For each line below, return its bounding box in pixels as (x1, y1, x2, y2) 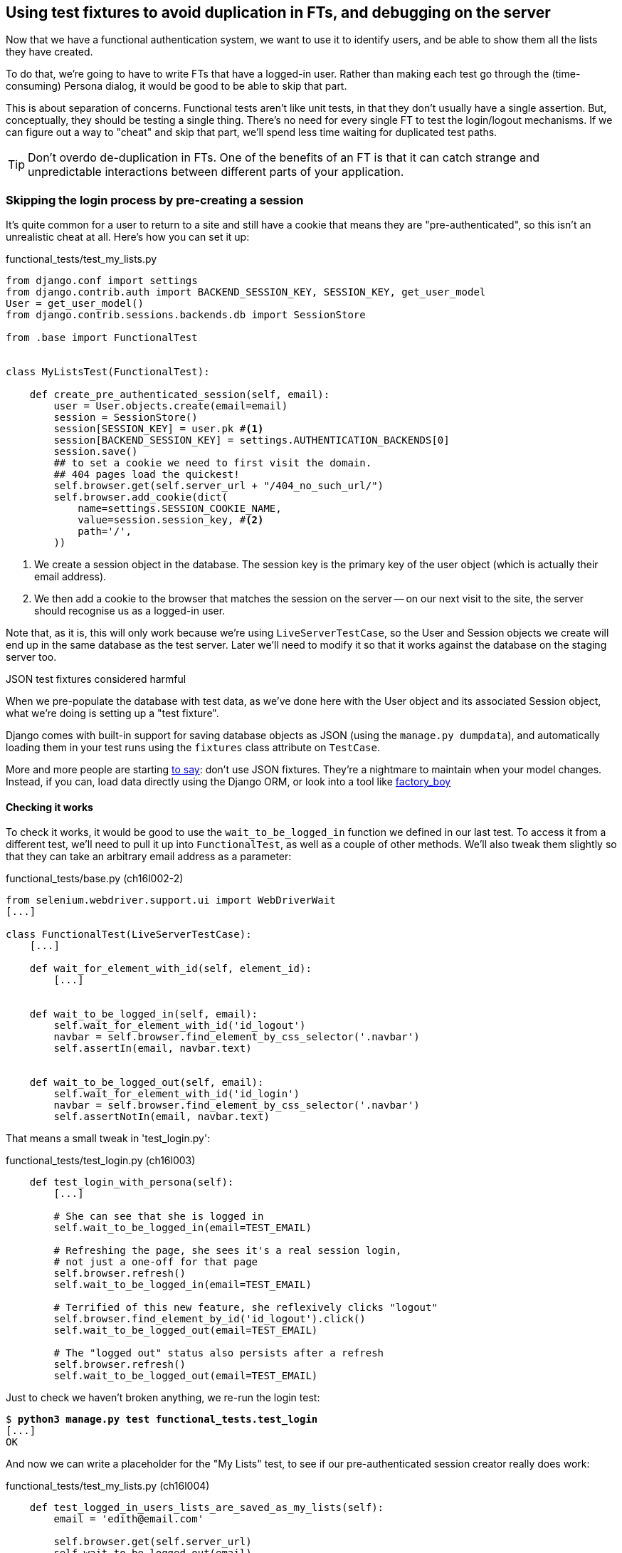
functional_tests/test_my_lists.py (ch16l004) (6, 1480, 210, 1492)
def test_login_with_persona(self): (29, 1176, 234, 1188)
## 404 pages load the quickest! (53, 469, 240, 481)
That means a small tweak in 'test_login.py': (6, 1132, 211, 1145)
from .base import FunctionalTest (6, 332, 198, 344)
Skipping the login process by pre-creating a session (6, 192, 304, 207)
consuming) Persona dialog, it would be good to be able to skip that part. (6, 80, 347, 93)
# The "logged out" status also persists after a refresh (53, 1347, 384, 1359)
